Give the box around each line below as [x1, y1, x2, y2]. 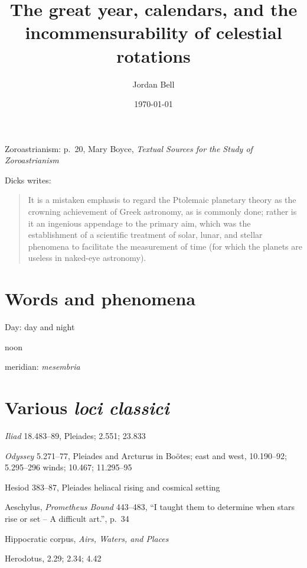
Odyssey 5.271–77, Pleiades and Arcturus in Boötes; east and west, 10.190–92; [5, 449, 288, 461]
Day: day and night [5, 321, 75, 333]
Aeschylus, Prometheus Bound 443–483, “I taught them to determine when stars [5, 501, 295, 513]
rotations [116, 43, 191, 67]
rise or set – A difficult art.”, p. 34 [5, 512, 129, 525]
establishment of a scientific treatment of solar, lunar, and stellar [28, 228, 263, 241]
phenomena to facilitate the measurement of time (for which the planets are [28, 240, 302, 252]
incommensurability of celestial [25, 20, 282, 44]
